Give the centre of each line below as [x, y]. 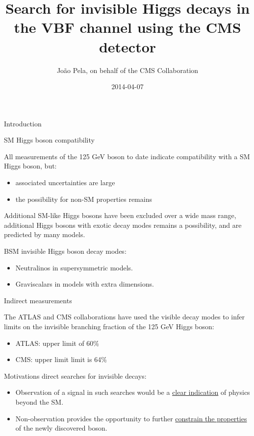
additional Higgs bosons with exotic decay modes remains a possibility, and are [123, 225]
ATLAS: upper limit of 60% [57, 343]
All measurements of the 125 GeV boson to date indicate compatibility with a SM [127, 156]
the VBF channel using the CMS [127, 27]
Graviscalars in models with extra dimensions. [85, 284]
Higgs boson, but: [30, 166]
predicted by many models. [45, 234]
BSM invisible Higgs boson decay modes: [65, 251]
